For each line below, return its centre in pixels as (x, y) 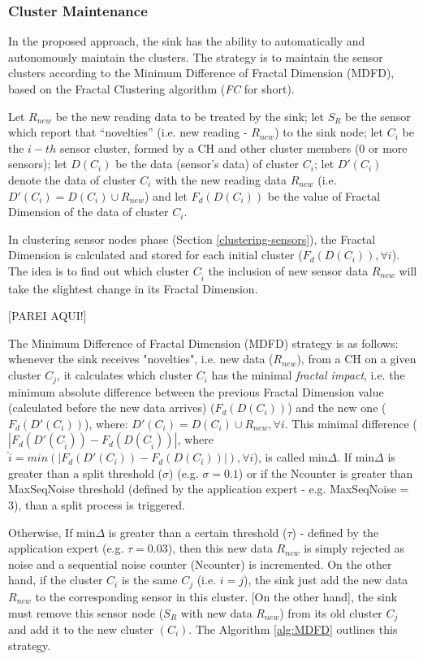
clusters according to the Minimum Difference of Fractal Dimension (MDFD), (201, 73)
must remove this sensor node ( (86, 612)
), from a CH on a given (356, 359)
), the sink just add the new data (326, 580)
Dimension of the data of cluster (88, 212)
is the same (149, 580)
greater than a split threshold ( (86, 473)
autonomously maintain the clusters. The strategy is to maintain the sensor (196, 56)
